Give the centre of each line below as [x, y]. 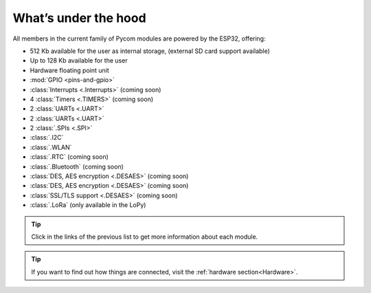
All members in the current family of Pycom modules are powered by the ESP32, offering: [139, 39]
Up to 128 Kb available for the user [79, 61]
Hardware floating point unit [69, 70]
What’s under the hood [80, 18]
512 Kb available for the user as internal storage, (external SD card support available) [150, 51]
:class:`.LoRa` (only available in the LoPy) [88, 205]
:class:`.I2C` [47, 138]
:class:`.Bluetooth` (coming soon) [77, 166]
